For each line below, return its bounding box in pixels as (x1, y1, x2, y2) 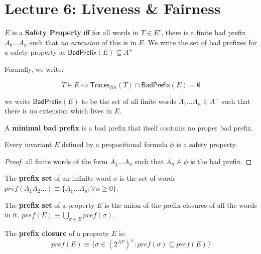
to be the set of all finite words (81, 95, 177, 106)
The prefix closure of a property (5, 228, 109, 238)
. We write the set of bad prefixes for (144, 37, 257, 47)
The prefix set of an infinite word (5, 173, 111, 183)
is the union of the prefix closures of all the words (104, 199, 257, 210)
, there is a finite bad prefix (161, 27, 246, 38)
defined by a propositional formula (62, 139, 168, 150)
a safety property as (5, 47, 66, 57)
